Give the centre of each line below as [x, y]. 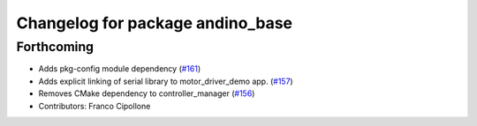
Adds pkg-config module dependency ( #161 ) [120, 69]
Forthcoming [55, 47]
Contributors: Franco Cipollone [95, 106]
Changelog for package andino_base [155, 23]
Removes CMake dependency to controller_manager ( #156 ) [147, 93]
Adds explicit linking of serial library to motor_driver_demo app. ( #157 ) [166, 81]
